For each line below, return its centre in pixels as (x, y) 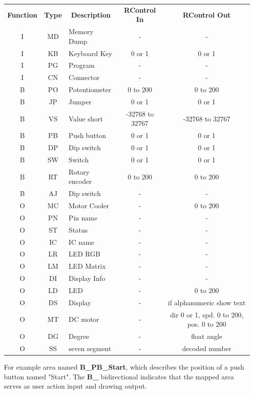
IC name (82, 242)
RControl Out (207, 14)
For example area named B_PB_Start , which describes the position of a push (124, 367)
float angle (207, 336)
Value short (86, 118)
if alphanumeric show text (207, 302)
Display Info (87, 278)
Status (78, 229)
